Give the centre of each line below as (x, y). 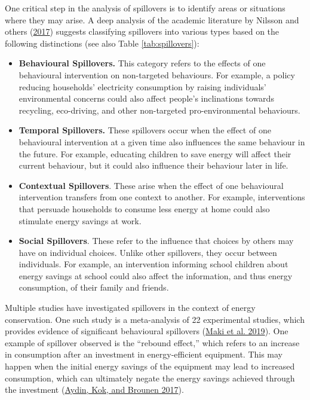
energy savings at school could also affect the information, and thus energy (156, 275)
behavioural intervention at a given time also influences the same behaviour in (162, 141)
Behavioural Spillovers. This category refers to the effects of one (142, 63)
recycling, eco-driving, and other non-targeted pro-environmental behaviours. (159, 110)
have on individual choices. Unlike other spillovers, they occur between (148, 252)
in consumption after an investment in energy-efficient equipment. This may (144, 354)
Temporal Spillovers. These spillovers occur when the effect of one (145, 130)
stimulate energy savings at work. (80, 220)
